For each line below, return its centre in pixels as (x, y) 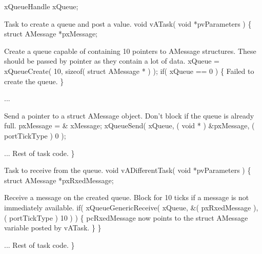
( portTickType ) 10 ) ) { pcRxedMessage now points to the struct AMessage (126, 217)
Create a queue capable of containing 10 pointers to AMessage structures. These (130, 51)
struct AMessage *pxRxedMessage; (59, 180)
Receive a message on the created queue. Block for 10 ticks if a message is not (127, 197)
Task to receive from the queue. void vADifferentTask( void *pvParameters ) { (128, 170)
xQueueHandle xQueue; (41, 6)
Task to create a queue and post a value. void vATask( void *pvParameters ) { (128, 23)
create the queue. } (34, 81)
